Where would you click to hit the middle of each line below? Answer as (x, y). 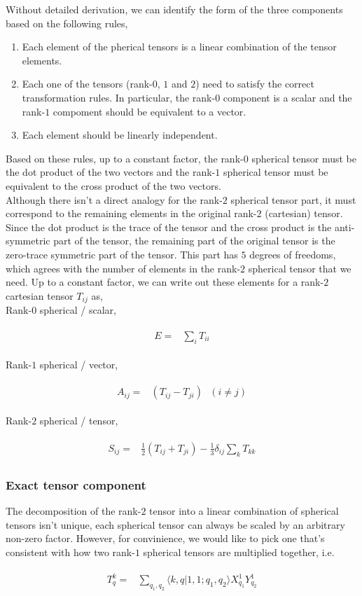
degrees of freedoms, (293, 254)
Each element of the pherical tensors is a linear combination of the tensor (179, 47)
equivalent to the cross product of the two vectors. (113, 185)
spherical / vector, (79, 364)
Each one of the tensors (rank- (87, 84)
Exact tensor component (76, 484)
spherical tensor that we (300, 268)
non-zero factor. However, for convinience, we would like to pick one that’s (165, 538)
